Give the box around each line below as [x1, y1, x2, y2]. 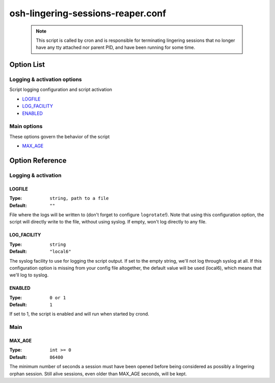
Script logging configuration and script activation [9, 87, 112, 93]
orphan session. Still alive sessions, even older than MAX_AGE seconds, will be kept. [9, 370, 187, 377]
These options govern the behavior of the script [9, 133, 110, 140]
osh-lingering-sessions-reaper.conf [9, 8, 167, 19]
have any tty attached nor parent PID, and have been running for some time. [36, 44, 196, 50]
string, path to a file [49, 195, 109, 201]
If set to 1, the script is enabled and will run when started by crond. [9, 311, 150, 317]
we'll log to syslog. [9, 272, 49, 278]
